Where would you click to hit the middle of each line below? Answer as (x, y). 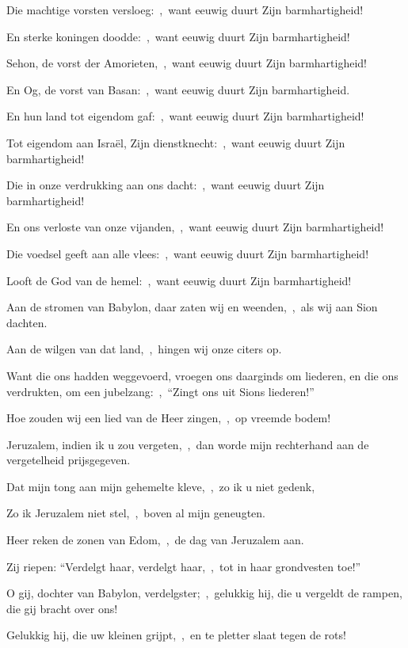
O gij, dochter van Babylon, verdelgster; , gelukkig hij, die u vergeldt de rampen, (204, 593)
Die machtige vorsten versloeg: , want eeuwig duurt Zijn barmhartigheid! (185, 10)
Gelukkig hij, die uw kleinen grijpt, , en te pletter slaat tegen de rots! (176, 635)
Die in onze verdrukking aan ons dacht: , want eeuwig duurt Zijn (166, 185)
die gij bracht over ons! (62, 608)
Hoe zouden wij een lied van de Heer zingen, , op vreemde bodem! (169, 418)
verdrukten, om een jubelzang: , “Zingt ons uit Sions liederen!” (160, 391)
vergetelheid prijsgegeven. (69, 460)
